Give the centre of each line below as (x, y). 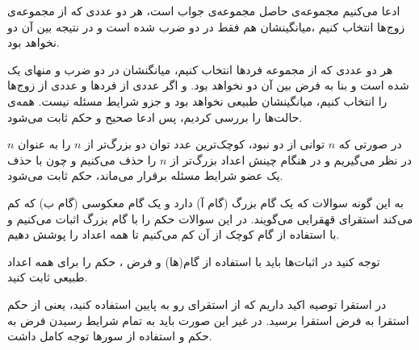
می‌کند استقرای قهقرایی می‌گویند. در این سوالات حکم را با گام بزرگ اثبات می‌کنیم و (210, 218)
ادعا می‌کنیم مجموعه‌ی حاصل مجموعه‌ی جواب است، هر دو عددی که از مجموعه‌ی (204, 10)
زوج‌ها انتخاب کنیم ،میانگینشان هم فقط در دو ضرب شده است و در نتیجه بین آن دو (206, 26)
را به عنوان (44, 144)
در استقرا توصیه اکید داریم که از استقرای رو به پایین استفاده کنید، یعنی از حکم (197, 304)
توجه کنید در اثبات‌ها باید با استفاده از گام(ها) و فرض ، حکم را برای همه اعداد (194, 261)
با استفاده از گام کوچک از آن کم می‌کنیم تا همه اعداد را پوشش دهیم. (174, 234)
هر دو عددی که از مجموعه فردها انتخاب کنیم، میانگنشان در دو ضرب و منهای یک (200, 69)
